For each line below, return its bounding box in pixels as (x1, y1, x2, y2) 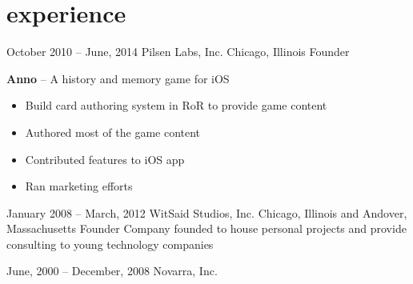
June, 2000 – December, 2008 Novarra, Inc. (6, 262, 218, 279)
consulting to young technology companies (6, 235, 214, 252)
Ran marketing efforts (25, 178, 133, 194)
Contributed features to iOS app (25, 150, 185, 167)
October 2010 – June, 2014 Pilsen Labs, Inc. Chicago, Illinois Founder (6, 43, 350, 60)
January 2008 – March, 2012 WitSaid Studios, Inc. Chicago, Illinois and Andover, (6, 204, 407, 221)
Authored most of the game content (25, 123, 201, 140)
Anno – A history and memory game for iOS (6, 70, 230, 86)
